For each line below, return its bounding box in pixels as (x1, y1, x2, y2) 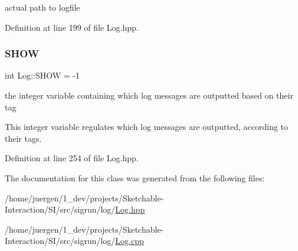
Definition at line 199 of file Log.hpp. (5, 21, 139, 33)
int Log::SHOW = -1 (5, 69, 80, 82)
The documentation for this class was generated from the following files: (5, 171, 265, 184)
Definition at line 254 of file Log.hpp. (5, 152, 139, 164)
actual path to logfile (5, 1, 80, 13)
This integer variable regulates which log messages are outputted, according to (5, 120, 289, 133)
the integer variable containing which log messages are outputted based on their (5, 89, 293, 101)
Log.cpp (115, 234, 144, 247)
